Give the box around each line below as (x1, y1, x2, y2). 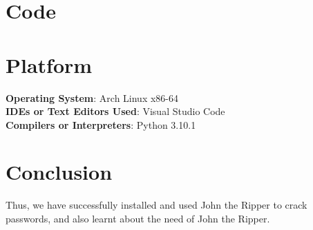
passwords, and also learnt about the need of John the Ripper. (6, 211, 270, 225)
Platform (6, 50, 93, 79)
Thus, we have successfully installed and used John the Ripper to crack (6, 198, 307, 212)
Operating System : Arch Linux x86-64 (6, 90, 179, 105)
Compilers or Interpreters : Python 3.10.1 (6, 117, 196, 132)
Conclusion (6, 158, 113, 186)
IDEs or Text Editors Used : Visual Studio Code (6, 104, 225, 118)
